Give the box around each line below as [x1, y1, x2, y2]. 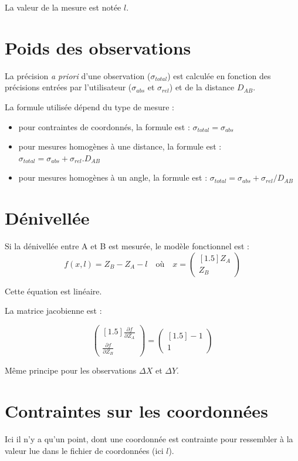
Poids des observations [5, 35, 191, 59]
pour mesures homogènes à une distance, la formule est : [18, 140, 222, 152]
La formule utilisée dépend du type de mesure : [5, 100, 174, 113]
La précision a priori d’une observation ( [5, 69, 151, 82]
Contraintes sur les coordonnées [5, 399, 268, 423]
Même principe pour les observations [5, 364, 137, 377]
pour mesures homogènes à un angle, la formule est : [18, 171, 208, 184]
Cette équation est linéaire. [5, 284, 102, 297]
